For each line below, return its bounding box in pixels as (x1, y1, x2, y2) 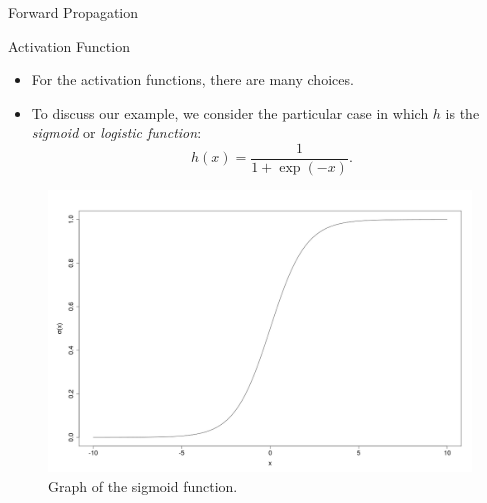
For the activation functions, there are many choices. (31, 69, 354, 90)
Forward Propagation (8, 2, 139, 22)
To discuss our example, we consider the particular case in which (31, 102, 429, 123)
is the (445, 102, 480, 123)
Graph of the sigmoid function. (48, 476, 238, 497)
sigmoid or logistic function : (31, 122, 202, 143)
